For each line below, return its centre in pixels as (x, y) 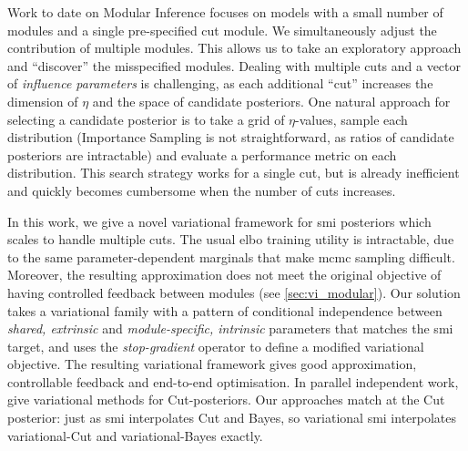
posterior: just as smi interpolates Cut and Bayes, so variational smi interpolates (232, 418)
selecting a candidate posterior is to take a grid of (146, 119)
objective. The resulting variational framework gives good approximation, (212, 364)
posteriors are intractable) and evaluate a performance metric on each (202, 154)
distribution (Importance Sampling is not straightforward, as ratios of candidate (231, 137)
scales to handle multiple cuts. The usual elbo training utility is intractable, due (231, 239)
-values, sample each (351, 119)
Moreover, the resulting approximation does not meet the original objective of (224, 275)
